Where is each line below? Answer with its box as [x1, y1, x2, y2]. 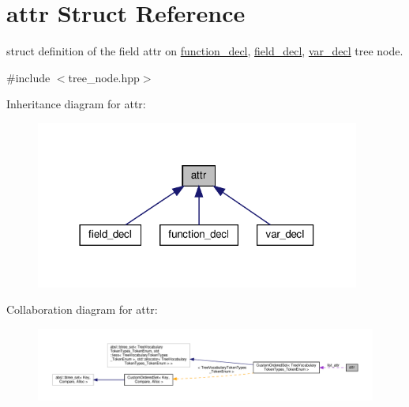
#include [6, 69, 51, 85]
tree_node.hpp [68, 69, 140, 85]
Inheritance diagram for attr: [6, 96, 146, 112]
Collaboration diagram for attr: [6, 301, 158, 318]
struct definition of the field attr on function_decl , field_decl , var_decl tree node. [6, 43, 403, 59]
